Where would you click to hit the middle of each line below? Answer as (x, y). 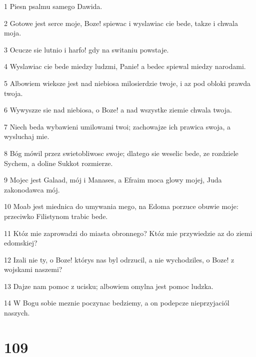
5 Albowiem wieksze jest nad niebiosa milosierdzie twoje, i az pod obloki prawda (127, 83)
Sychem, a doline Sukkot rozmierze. (58, 163)
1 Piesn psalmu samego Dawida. (53, 6)
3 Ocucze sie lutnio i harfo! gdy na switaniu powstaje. (86, 49)
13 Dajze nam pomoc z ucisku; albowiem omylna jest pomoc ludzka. (109, 286)
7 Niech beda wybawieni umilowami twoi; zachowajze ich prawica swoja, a (117, 126)
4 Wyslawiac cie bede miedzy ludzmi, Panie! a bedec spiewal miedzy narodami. (125, 66)
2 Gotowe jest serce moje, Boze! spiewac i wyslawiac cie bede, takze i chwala (121, 23)
